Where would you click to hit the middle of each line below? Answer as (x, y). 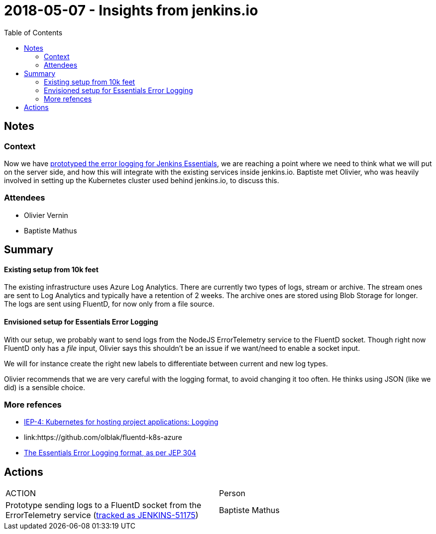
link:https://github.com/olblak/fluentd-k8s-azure (103, 437)
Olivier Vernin (46, 215)
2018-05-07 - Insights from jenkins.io (131, 10)
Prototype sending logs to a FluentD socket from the (104, 505)
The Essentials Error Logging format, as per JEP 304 (110, 453)
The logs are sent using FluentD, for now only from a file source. (109, 304)
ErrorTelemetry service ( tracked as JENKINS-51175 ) (102, 515)
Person (232, 493)
